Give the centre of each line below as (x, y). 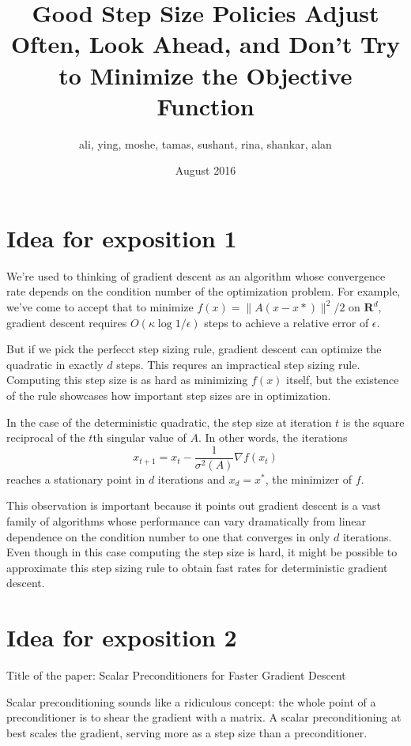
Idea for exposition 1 (122, 237)
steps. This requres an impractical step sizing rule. (238, 364)
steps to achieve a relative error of (287, 322)
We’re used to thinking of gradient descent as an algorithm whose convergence (196, 275)
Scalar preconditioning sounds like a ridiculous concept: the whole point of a (191, 701)
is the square (373, 422)
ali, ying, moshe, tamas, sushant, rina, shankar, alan (205, 143)
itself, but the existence (343, 380)
